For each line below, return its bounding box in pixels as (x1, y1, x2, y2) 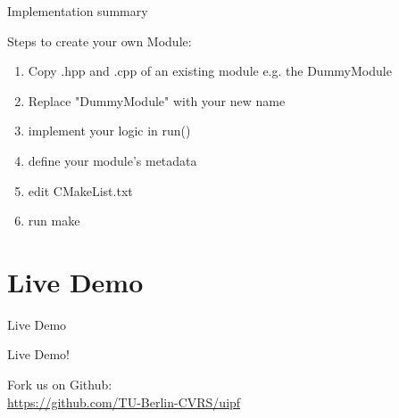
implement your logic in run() (28, 121, 191, 140)
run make (28, 211, 80, 230)
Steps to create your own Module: (7, 31, 192, 50)
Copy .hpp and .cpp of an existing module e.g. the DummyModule (28, 61, 392, 80)
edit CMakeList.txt (28, 181, 133, 200)
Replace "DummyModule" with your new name (28, 91, 286, 110)
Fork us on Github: (7, 375, 112, 394)
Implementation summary (7, 2, 148, 20)
